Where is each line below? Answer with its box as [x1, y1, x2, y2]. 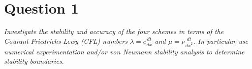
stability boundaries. [4, 56, 64, 66]
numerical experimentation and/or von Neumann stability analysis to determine [4, 46, 245, 56]
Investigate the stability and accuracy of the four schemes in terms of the [4, 26, 224, 36]
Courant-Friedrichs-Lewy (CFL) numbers [4, 35, 127, 46]
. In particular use [193, 35, 248, 46]
